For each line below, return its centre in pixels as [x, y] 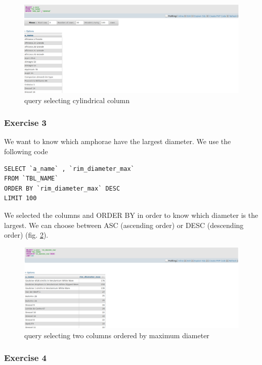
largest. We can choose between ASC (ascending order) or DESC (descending [124, 225]
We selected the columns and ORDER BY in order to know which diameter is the [131, 215]
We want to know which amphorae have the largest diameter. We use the [118, 141]
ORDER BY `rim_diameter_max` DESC [62, 188]
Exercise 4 [25, 358]
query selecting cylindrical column [77, 100]
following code [26, 151]
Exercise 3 [25, 123]
